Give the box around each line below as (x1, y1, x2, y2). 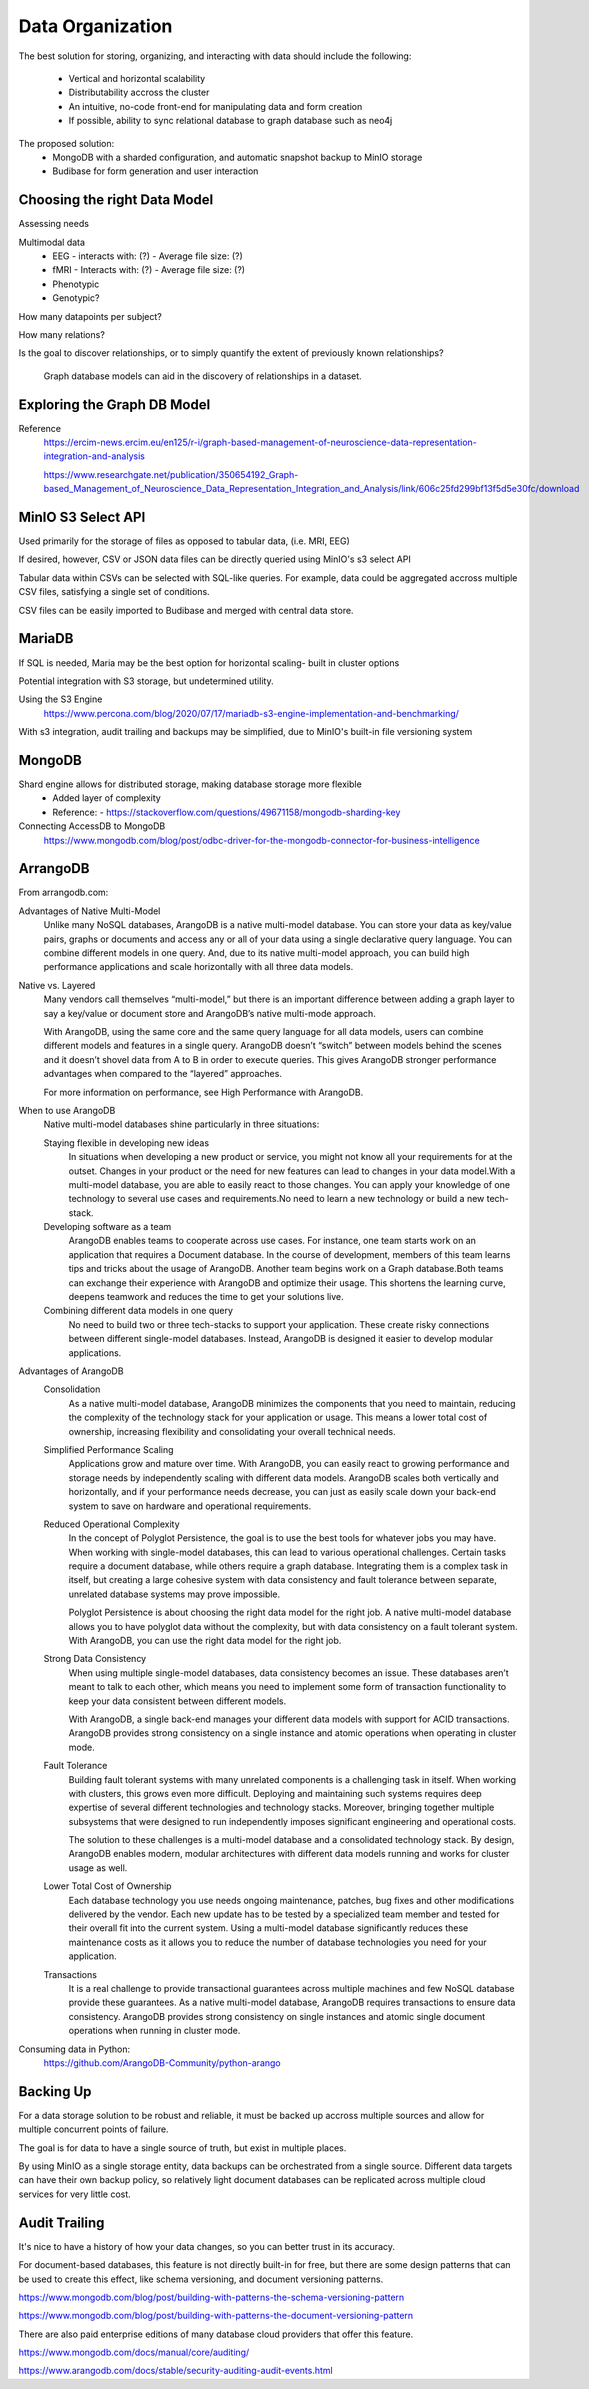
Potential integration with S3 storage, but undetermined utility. (18, 675, 274, 687)
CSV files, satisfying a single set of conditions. (18, 586, 210, 598)
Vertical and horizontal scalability (68, 72, 206, 84)
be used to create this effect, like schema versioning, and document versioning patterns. (18, 2273, 384, 2285)
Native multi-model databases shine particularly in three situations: (43, 1118, 320, 1130)
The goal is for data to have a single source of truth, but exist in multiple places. (18, 2141, 347, 2154)
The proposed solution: (18, 137, 115, 149)
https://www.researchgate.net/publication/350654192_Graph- (43, 468, 299, 480)
